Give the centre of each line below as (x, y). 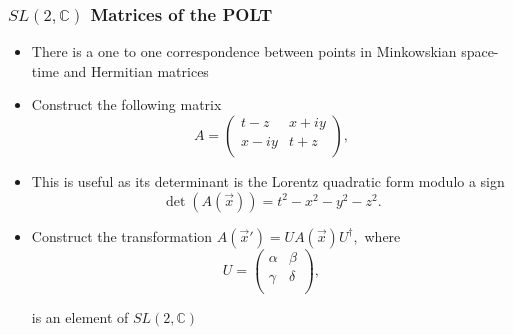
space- (480, 51)
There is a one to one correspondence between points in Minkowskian (244, 51)
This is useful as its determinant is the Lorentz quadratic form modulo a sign (268, 181)
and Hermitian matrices (136, 70)
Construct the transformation (122, 235)
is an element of (80, 316)
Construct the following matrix (126, 104)
